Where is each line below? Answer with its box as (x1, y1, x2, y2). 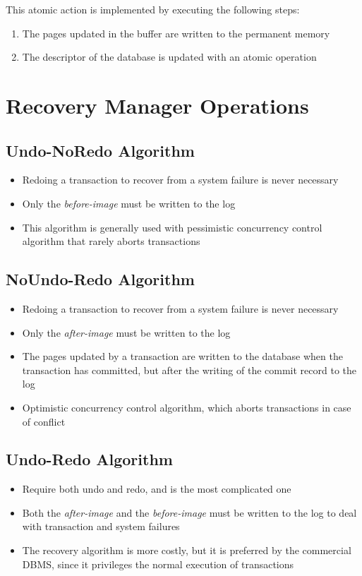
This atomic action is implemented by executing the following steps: (6, 2, 300, 16)
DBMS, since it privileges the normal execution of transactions (22, 556, 294, 571)
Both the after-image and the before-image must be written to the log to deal (22, 505, 357, 520)
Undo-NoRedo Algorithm (6, 139, 195, 161)
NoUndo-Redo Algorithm (6, 268, 195, 290)
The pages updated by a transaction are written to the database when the (22, 349, 343, 364)
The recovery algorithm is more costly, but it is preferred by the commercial (22, 543, 351, 558)
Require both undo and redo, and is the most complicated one (22, 481, 291, 496)
